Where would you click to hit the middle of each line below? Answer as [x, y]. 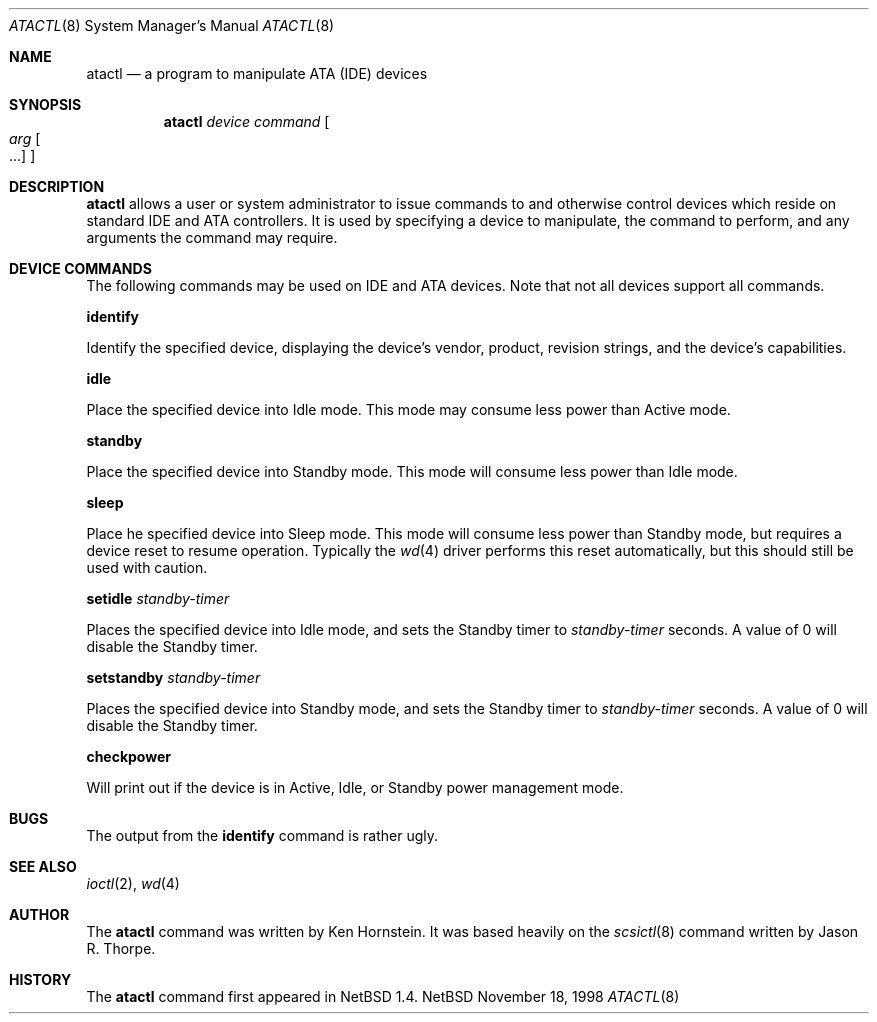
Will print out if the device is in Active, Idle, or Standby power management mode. [355, 787]
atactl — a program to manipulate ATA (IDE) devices [257, 73]
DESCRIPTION [57, 186]
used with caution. [147, 567]
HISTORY [40, 979]
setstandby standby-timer [173, 677]
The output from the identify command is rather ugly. [262, 835]
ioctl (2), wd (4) [133, 883]
